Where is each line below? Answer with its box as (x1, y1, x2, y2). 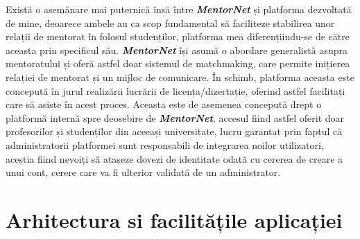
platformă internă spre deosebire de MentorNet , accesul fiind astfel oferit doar (6, 110, 345, 125)
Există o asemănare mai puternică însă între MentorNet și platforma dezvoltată (6, 2, 352, 16)
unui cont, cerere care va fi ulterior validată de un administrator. (6, 165, 281, 179)
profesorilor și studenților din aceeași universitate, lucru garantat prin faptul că (6, 124, 343, 139)
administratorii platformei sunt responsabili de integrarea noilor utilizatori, (6, 137, 324, 152)
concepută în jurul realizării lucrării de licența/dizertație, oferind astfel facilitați (6, 83, 345, 98)
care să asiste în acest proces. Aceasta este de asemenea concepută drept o (6, 97, 322, 112)
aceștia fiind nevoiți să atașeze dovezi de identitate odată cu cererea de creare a (6, 151, 343, 166)
